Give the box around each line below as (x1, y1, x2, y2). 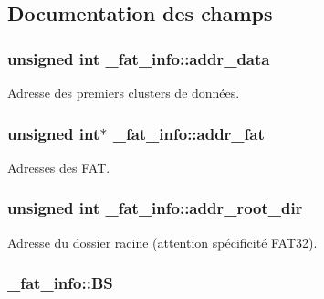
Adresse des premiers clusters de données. (7, 83, 240, 101)
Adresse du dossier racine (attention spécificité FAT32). (7, 232, 318, 251)
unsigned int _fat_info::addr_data (7, 47, 270, 69)
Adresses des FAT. (7, 157, 110, 176)
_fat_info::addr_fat (112, 122, 265, 144)
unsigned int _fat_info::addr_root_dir (7, 197, 303, 219)
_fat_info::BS (7, 272, 113, 294)
